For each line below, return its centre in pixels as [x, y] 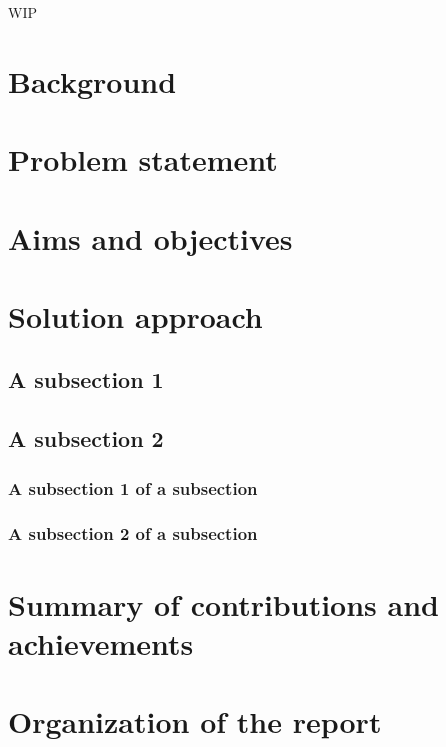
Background [92, 80]
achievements [101, 642]
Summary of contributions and [223, 603]
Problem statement [143, 159]
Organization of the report [195, 721]
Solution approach [135, 315]
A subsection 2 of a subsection [133, 533]
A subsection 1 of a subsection [133, 487]
